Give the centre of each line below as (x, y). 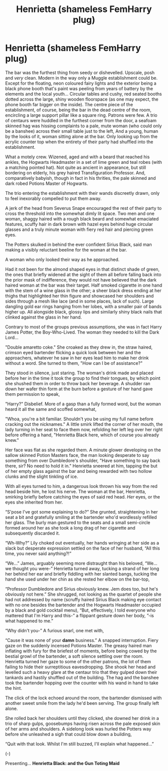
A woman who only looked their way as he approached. (62, 260)
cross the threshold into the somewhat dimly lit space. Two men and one (80, 213)
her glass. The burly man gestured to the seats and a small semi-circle (78, 523)
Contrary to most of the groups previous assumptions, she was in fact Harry (83, 327)
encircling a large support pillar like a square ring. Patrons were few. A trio (81, 115)
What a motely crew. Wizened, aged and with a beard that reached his (77, 157)
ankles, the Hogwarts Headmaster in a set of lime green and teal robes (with (84, 162)
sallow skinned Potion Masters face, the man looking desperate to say (77, 455)
